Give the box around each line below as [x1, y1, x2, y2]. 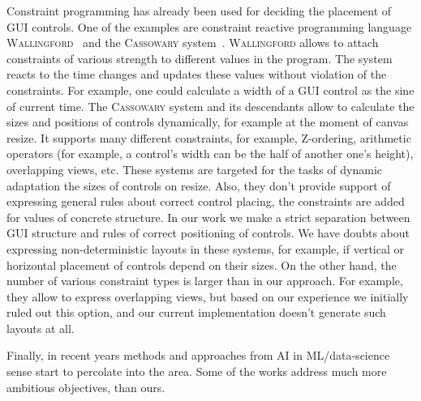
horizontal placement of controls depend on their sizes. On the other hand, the [6, 256, 397, 273]
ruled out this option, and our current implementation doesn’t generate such [6, 304, 386, 321]
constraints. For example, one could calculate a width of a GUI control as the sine [6, 81, 415, 98]
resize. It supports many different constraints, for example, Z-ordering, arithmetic [6, 129, 411, 146]
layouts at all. [6, 319, 75, 336]
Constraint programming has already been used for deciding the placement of [6, 2, 392, 19]
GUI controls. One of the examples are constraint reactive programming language [6, 18, 412, 35]
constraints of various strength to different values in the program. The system [6, 49, 393, 66]
